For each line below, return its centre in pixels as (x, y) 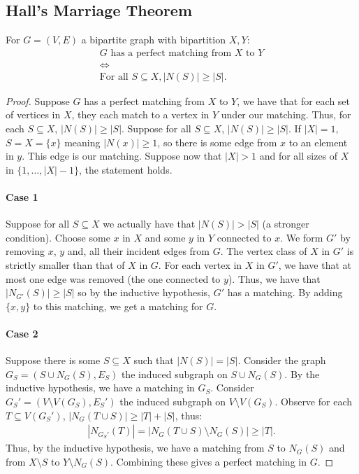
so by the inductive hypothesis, (144, 292)
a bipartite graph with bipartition (153, 40)
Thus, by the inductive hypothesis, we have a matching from (135, 448)
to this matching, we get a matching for (118, 306)
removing (25, 251)
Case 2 (22, 333)
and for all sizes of (299, 156)
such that (154, 360)
